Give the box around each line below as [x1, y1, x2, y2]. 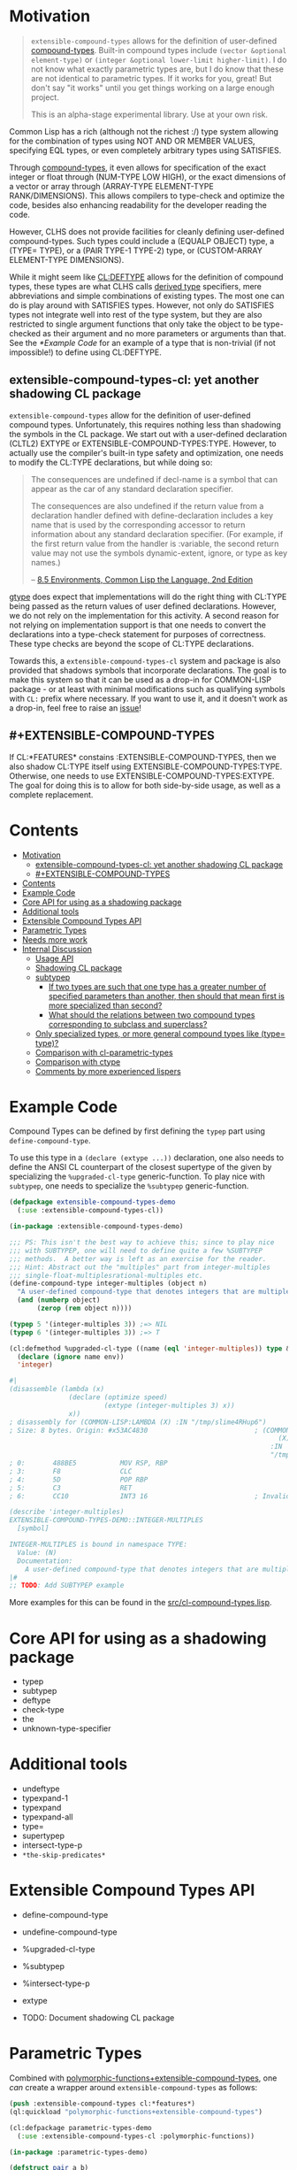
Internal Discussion [21, 943, 93, 954]
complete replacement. [9, 789, 94, 800]
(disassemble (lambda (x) [9, 1385, 104, 1394]
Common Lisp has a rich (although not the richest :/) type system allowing [9, 126, 278, 136]
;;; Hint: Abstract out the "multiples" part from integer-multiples [9, 1263, 271, 1272]
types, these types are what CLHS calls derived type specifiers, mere [9, 281, 263, 291]
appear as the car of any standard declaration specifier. [30, 483, 234, 494]
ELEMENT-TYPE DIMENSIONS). [9, 254, 125, 265]
